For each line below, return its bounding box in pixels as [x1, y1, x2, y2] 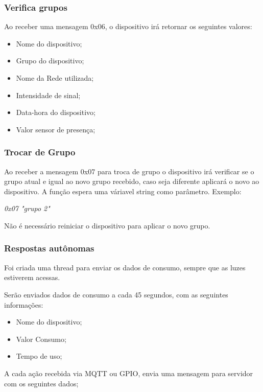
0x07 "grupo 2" [4, 203, 50, 214]
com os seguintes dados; [4, 378, 79, 388]
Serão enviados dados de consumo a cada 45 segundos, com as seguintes [4, 289, 228, 299]
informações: [4, 299, 43, 310]
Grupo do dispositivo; [16, 55, 84, 66]
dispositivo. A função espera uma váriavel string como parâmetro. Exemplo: [4, 186, 242, 196]
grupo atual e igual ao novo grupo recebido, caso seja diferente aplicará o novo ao [4, 176, 259, 187]
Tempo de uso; [16, 351, 62, 361]
